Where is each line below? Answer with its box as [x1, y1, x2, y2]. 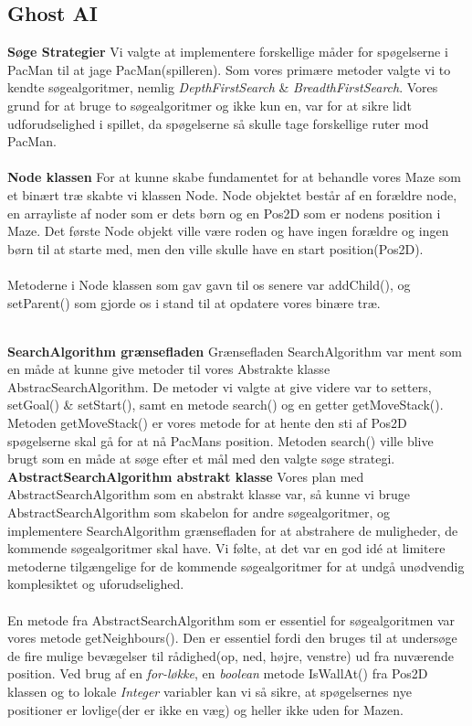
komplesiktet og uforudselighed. [7, 574, 184, 593]
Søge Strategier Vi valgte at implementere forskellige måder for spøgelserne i [7, 42, 448, 61]
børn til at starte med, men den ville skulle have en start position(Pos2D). [7, 239, 424, 258]
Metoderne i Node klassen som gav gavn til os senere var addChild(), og [7, 274, 411, 294]
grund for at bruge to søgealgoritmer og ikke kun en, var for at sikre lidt [7, 95, 413, 114]
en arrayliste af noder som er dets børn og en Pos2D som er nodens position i [7, 203, 441, 222]
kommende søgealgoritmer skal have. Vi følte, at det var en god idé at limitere [7, 539, 446, 558]
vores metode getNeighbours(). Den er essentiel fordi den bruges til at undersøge [7, 628, 457, 647]
